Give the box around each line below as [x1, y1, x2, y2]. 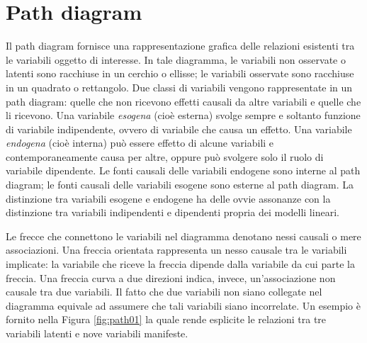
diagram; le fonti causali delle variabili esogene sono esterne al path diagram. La [6, 177, 354, 192]
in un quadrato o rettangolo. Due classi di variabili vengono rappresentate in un [6, 79, 353, 94]
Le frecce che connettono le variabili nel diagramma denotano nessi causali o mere [6, 228, 361, 243]
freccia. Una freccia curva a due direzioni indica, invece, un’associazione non [6, 270, 336, 285]
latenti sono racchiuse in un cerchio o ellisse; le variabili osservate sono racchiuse [6, 66, 354, 81]
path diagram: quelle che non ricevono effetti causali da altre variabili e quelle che [6, 94, 361, 108]
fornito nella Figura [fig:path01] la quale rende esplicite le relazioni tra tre [6, 312, 327, 327]
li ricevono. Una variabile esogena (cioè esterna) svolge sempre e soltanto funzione [6, 108, 361, 123]
